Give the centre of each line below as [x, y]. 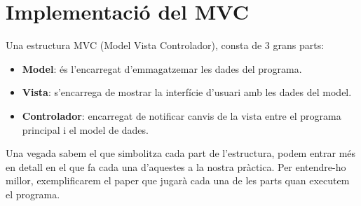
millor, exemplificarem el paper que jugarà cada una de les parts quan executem [178, 180]
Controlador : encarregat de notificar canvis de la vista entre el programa [182, 115]
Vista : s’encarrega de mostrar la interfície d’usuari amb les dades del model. [187, 92]
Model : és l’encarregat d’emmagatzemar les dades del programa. [162, 68]
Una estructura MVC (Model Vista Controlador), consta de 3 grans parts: [165, 45]
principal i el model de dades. [85, 129]
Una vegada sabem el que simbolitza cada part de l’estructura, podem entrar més [181, 153]
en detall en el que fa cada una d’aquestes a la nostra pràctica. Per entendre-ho [176, 166]
